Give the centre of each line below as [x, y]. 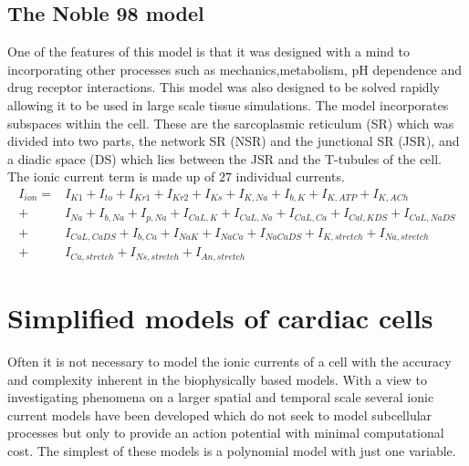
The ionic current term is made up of [111, 176]
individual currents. [290, 176]
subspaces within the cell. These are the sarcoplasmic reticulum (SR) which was [231, 123]
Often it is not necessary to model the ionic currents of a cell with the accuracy [229, 362]
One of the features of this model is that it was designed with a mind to [209, 52]
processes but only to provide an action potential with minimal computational [226, 433]
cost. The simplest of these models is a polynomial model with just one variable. [232, 450]
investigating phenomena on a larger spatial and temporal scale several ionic [221, 397]
